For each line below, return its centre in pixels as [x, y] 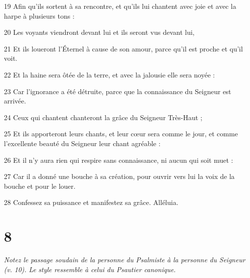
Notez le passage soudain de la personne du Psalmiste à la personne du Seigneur [125, 260]
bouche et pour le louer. [40, 186]
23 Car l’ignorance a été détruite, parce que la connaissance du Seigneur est [118, 91]
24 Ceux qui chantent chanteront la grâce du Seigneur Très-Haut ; [103, 117]
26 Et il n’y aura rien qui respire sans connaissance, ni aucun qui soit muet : [119, 160]
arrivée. [15, 101]
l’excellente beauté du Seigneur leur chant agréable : [82, 143]
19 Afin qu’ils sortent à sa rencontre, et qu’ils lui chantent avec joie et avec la [120, 6]
